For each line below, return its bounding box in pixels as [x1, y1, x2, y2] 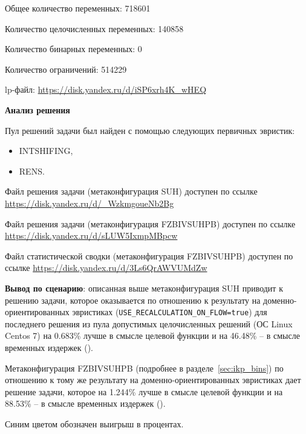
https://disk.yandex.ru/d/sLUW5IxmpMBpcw [5, 229, 178, 242]
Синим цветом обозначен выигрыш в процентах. [5, 417, 184, 430]
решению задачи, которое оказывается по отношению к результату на [5, 293, 261, 306]
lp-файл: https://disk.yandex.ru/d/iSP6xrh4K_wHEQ [5, 83, 207, 96]
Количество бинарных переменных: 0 [5, 42, 142, 55]
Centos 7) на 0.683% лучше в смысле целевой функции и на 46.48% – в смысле [5, 329, 300, 342]
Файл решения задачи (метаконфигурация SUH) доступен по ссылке [5, 185, 258, 198]
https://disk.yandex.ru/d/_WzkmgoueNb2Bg [5, 196, 174, 209]
